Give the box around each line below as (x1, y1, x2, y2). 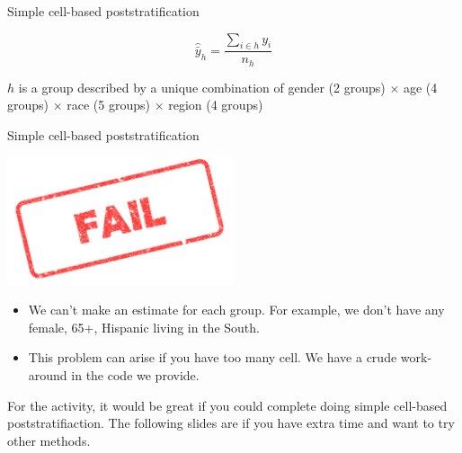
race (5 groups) (67, 95, 150, 114)
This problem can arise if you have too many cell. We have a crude (28, 348, 397, 367)
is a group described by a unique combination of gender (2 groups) (18, 77, 386, 96)
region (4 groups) (168, 95, 263, 114)
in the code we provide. (71, 365, 200, 384)
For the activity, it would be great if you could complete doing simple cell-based (7, 395, 448, 414)
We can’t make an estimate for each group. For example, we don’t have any (28, 300, 445, 319)
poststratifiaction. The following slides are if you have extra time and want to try (7, 413, 455, 432)
